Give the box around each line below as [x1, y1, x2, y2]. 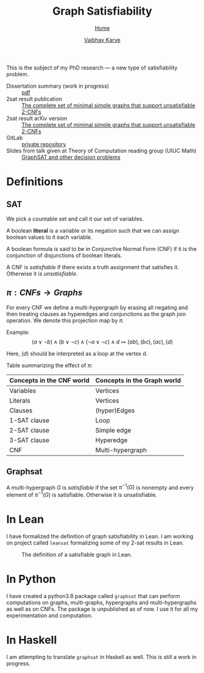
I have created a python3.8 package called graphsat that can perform [6, 592, 181, 599]
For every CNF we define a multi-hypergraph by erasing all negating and [6, 303, 188, 311]
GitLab [6, 134, 23, 141]
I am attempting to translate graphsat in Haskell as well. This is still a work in [6, 653, 197, 660]
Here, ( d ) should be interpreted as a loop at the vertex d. [6, 350, 148, 357]
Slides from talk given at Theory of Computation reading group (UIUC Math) [6, 147, 197, 154]
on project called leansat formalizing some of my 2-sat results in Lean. [6, 539, 185, 546]
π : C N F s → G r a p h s [6, 287, 83, 298]
